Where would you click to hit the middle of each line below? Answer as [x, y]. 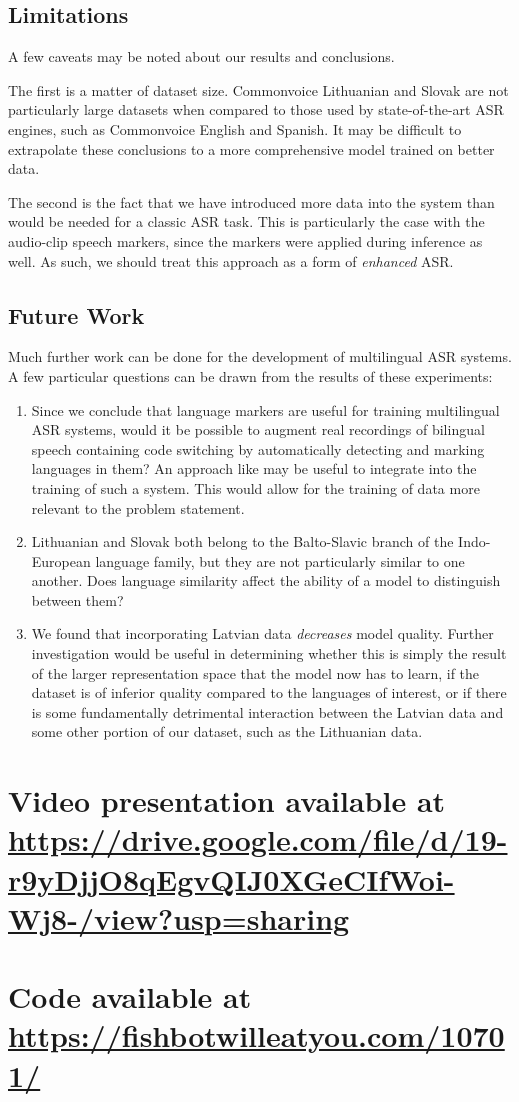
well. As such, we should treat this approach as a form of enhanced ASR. [231, 260]
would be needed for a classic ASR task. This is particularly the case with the [246, 221]
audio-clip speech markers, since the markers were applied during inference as [245, 240]
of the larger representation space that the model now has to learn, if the [255, 672]
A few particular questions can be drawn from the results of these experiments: [250, 375]
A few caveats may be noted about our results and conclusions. [201, 56]
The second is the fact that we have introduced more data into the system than [251, 201]
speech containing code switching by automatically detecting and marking [258, 448]
